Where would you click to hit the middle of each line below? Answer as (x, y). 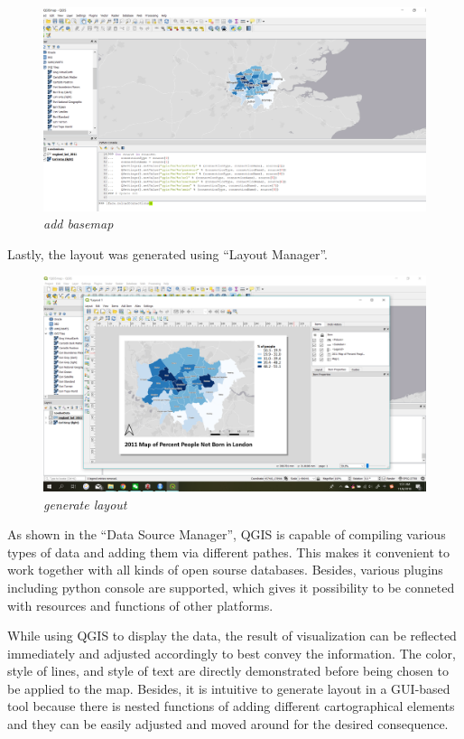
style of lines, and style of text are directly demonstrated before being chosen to (228, 671)
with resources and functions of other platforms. (140, 605)
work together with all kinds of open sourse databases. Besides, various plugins (225, 570)
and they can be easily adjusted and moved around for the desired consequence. (228, 724)
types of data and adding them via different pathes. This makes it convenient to (228, 552)
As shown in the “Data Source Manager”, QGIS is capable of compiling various (227, 534)
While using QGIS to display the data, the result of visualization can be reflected (232, 636)
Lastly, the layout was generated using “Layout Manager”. (167, 253)
